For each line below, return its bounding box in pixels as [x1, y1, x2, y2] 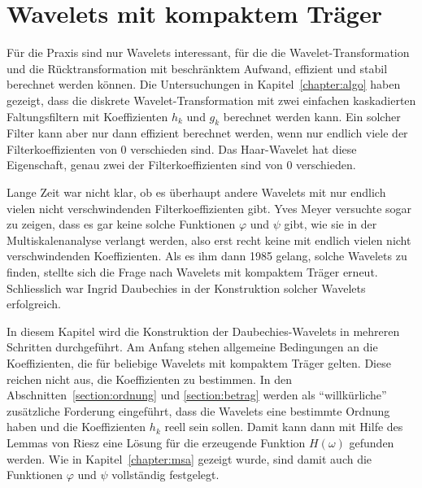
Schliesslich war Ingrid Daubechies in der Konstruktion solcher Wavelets [7, 279, 366, 296]
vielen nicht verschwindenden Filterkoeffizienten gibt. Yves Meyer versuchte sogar [7, 199, 412, 216]
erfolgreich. [7, 295, 61, 312]
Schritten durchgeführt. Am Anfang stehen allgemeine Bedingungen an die [7, 338, 378, 355]
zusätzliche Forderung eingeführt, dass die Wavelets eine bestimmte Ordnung [7, 402, 390, 419]
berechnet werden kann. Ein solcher [223, 107, 401, 124]
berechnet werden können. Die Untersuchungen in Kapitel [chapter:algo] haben [7, 76, 401, 93]
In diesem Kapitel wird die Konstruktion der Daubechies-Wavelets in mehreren [7, 322, 400, 339]
